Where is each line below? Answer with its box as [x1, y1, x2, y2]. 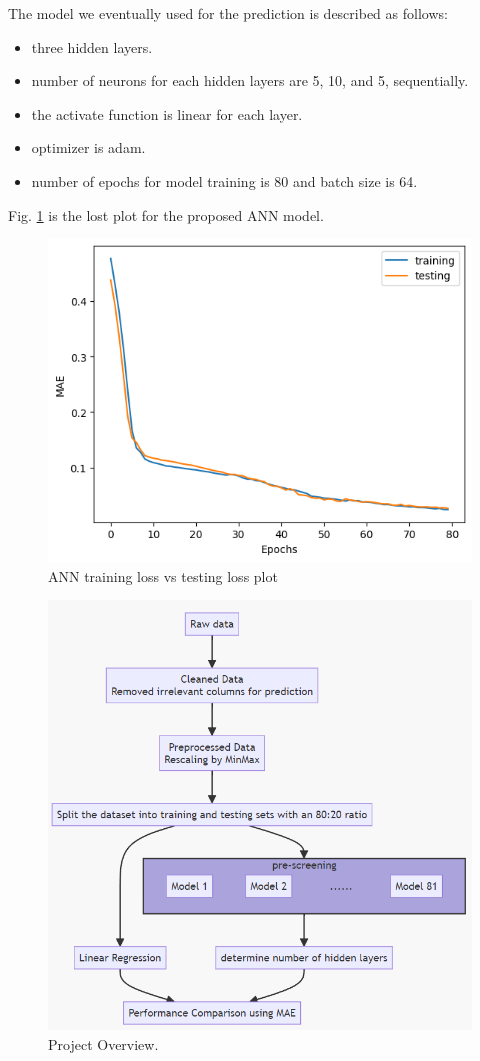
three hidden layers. [31, 36, 153, 57]
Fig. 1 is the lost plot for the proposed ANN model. [8, 204, 324, 225]
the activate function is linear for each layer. [31, 103, 303, 124]
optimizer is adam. [31, 137, 146, 158]
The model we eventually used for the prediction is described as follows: [8, 3, 448, 23]
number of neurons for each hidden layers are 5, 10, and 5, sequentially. [31, 70, 469, 91]
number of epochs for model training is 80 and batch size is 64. [31, 170, 418, 191]
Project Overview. [48, 1033, 159, 1054]
